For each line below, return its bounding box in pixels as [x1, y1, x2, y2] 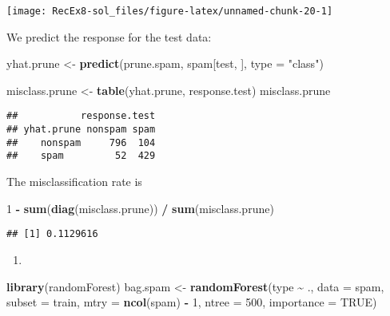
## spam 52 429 [6, 150, 156, 162]
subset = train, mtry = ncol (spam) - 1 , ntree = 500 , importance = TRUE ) [6, 294, 377, 310]
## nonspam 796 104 [6, 136, 156, 148]
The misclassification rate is [6, 173, 142, 190]
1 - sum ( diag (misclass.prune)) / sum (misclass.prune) [6, 199, 274, 216]
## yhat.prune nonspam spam [6, 124, 156, 136]
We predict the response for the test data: [6, 28, 212, 45]
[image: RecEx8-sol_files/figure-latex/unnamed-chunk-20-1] [6, 6, 333, 17]
